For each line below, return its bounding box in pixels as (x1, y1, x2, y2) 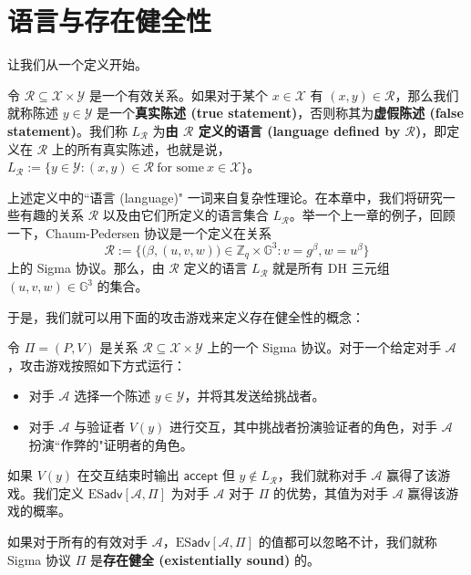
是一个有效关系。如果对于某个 (88, 85, 268, 104)
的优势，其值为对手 (272, 483, 388, 502)
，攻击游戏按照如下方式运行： (7, 355, 186, 374)
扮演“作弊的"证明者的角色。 (28, 434, 193, 454)
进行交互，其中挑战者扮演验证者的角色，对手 (169, 416, 437, 435)
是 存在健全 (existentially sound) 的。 (89, 549, 320, 569)
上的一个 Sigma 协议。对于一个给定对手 (207, 338, 442, 357)
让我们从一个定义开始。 (7, 55, 148, 74)
